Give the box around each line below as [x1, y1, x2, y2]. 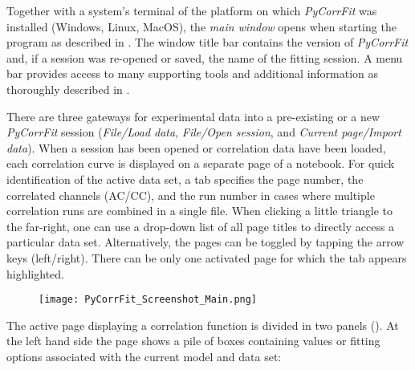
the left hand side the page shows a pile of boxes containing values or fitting [6, 332, 380, 349]
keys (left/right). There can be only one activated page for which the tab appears [6, 249, 407, 266]
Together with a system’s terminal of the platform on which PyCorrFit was [6, 2, 377, 18]
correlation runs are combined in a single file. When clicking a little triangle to [6, 202, 393, 219]
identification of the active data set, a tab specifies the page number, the [6, 170, 364, 187]
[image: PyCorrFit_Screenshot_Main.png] [39, 294, 258, 306]
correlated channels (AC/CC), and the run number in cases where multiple [6, 186, 375, 203]
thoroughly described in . [6, 80, 130, 97]
